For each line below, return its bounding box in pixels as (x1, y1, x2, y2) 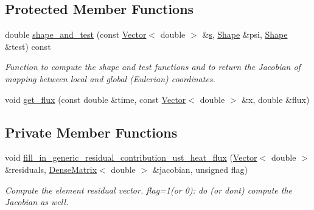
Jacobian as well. (5, 195, 69, 208)
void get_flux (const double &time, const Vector (5, 93, 186, 105)
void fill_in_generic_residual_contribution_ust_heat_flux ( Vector (5, 151, 257, 164)
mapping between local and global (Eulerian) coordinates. (5, 72, 215, 85)
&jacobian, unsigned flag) (152, 163, 248, 175)
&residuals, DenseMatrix (5, 163, 97, 175)
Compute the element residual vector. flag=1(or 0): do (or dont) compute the (5, 183, 292, 196)
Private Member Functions (5, 122, 178, 141)
